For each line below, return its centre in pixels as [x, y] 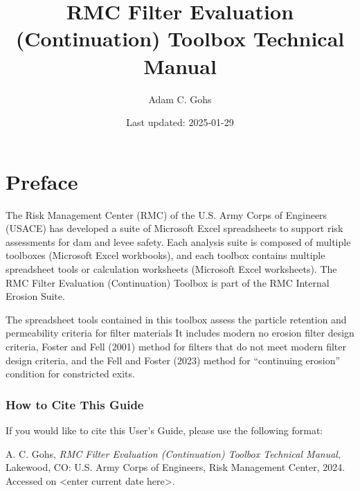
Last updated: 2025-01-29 [180, 122]
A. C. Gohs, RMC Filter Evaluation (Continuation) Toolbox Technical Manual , [173, 453]
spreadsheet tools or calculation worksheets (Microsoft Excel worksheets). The [171, 269]
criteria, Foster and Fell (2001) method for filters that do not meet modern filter [176, 346]
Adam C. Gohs [180, 99]
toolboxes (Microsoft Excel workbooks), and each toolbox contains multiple [165, 255]
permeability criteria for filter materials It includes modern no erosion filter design [180, 333]
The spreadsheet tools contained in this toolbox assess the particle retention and [176, 319]
